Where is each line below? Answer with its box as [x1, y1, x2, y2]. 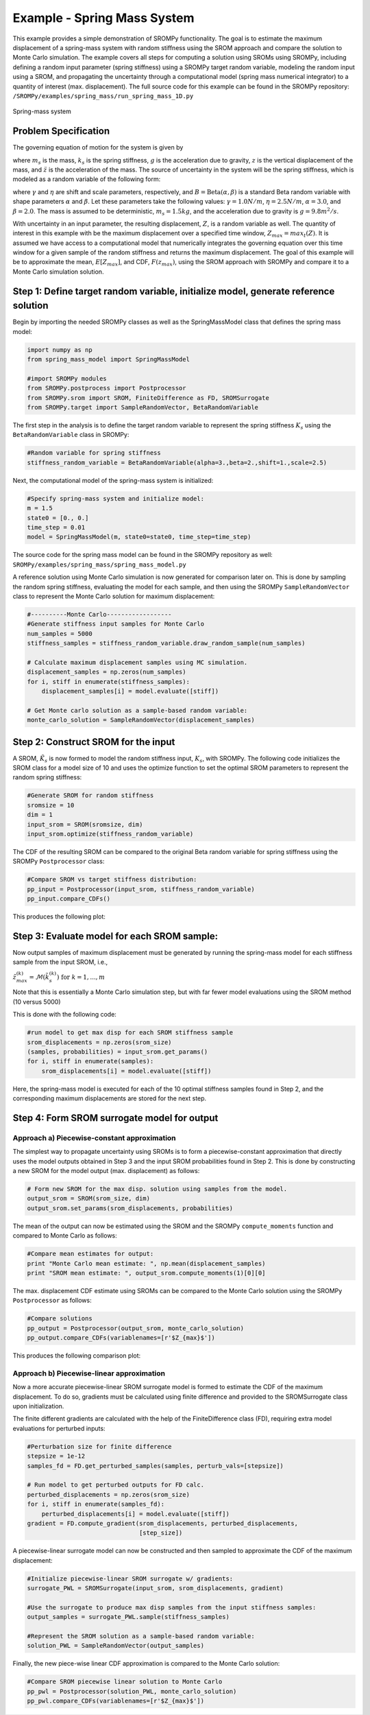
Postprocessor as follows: [12, 1297, 92, 1305]
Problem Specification [12, 126, 110, 137]
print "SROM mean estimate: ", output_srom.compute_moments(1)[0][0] [27, 1269, 266, 1277]
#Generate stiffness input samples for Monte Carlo [27, 620, 205, 628]
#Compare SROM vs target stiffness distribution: [27, 875, 197, 884]
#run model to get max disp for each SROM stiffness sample [27, 1029, 234, 1037]
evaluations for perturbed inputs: [12, 1424, 106, 1432]
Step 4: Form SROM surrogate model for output [12, 1112, 219, 1124]
